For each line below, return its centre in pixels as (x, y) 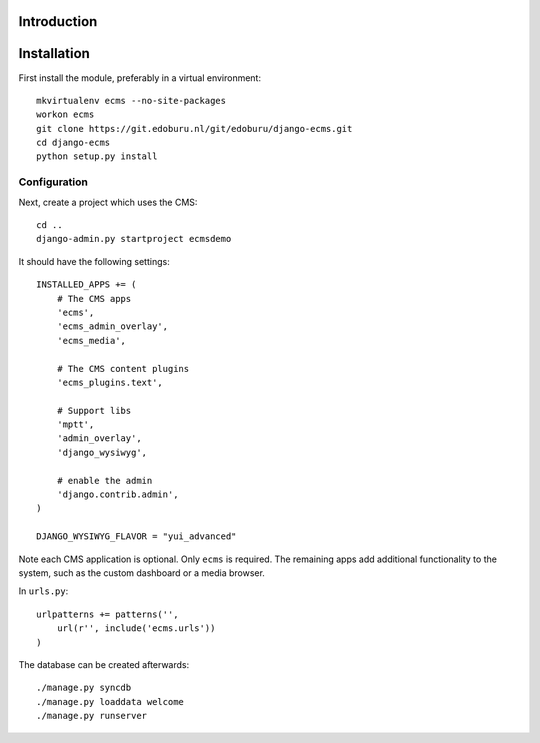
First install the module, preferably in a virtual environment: (140, 77)
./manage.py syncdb (84, 688)
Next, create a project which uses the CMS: (108, 202)
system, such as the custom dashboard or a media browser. (141, 573)
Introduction (58, 21)
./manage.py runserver (92, 716)
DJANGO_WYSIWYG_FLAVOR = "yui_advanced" (136, 536)
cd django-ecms (73, 143)
